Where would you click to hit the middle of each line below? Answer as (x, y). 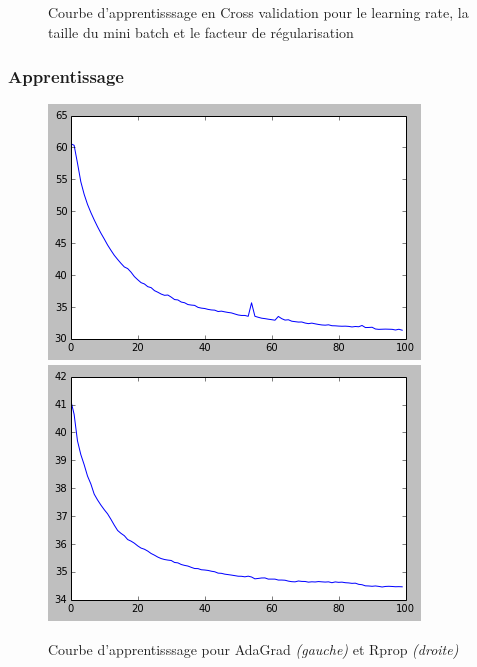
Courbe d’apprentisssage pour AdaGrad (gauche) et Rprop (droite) (253, 648)
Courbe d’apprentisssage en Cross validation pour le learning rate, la (258, 12)
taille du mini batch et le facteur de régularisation (201, 31)
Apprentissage (66, 76)
